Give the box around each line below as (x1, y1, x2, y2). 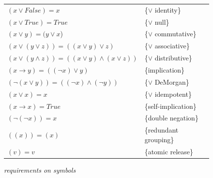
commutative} (154, 29, 197, 39)
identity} (154, 4, 181, 15)
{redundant (144, 125, 179, 135)
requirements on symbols (4, 164, 76, 175)
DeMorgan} (154, 76, 189, 87)
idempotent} (154, 89, 192, 99)
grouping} (144, 134, 174, 144)
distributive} (154, 53, 192, 63)
